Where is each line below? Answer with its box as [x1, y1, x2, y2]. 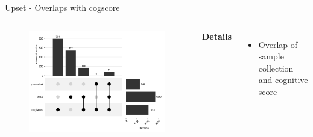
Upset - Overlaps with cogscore [5, 1, 120, 13]
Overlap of [258, 38, 298, 50]
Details [201, 29, 232, 42]
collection [258, 61, 294, 74]
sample [258, 50, 284, 62]
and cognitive [258, 73, 308, 86]
